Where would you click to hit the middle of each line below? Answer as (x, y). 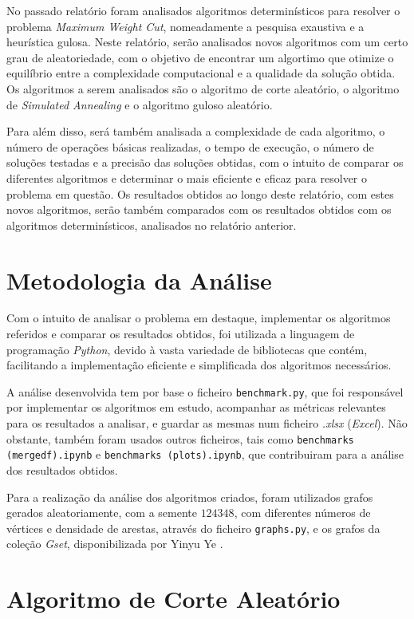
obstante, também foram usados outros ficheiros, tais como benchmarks (180, 438)
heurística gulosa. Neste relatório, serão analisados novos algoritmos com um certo (207, 42)
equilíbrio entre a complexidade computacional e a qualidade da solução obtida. (201, 73)
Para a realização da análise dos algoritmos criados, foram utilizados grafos (190, 497)
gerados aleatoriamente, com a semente (102, 513)
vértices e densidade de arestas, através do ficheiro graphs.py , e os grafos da (193, 528)
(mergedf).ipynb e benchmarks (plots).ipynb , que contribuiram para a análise (205, 454)
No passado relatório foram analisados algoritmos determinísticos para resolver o (203, 10)
